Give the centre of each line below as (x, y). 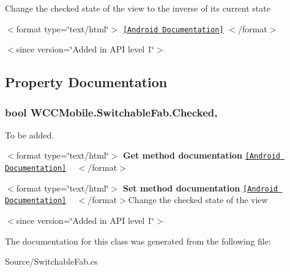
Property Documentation (86, 82)
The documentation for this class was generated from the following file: (138, 241)
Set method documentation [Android (200, 188)
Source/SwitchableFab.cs (51, 261)
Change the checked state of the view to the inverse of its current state (138, 8)
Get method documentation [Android (201, 155)
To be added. (30, 134)
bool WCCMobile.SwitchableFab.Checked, (111, 112)
